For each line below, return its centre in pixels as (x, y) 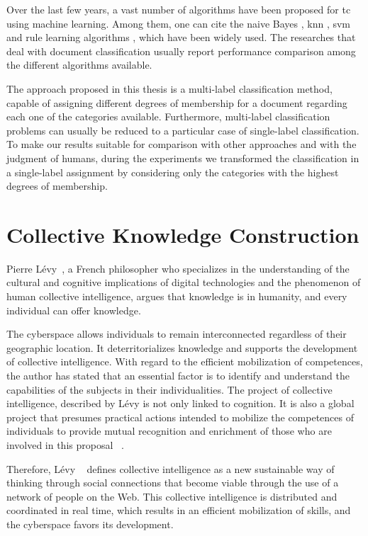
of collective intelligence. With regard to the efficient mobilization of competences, (185, 361)
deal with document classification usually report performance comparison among (181, 51)
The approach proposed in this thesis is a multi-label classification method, (169, 88)
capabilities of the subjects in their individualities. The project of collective (169, 389)
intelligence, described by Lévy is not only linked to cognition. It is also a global (180, 403)
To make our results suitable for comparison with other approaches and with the (182, 144)
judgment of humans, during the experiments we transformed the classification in (183, 158)
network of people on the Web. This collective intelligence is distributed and (172, 496)
